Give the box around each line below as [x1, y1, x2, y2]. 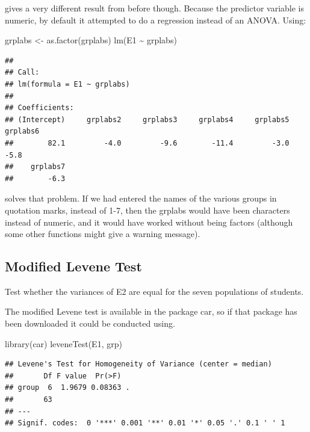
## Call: [5, 68, 40, 77]
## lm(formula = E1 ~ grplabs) [5, 79, 130, 88]
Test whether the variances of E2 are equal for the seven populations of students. [5, 285, 304, 297]
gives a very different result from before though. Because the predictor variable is [5, 2, 305, 14]
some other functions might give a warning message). [5, 227, 200, 240]
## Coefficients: [5, 103, 74, 113]
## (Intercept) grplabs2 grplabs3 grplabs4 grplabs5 [5, 115, 290, 124]
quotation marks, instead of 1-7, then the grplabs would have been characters [5, 203, 290, 216]
